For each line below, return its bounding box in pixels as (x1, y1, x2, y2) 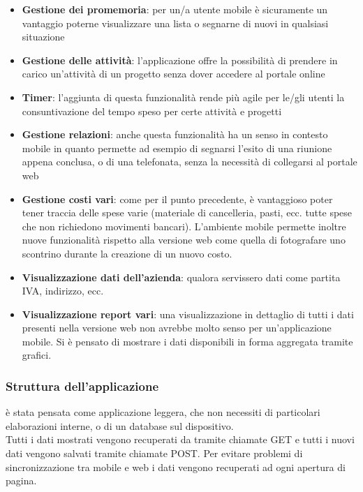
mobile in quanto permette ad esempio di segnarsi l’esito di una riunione (22, 140, 332, 155)
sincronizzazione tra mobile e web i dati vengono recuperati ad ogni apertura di (6, 459, 346, 474)
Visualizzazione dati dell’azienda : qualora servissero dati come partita (22, 269, 341, 284)
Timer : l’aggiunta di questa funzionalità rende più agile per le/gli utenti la (22, 89, 345, 104)
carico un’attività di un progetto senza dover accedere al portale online (22, 66, 325, 81)
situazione (22, 29, 65, 44)
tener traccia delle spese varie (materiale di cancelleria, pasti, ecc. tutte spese (22, 205, 353, 220)
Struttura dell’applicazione (6, 377, 159, 394)
